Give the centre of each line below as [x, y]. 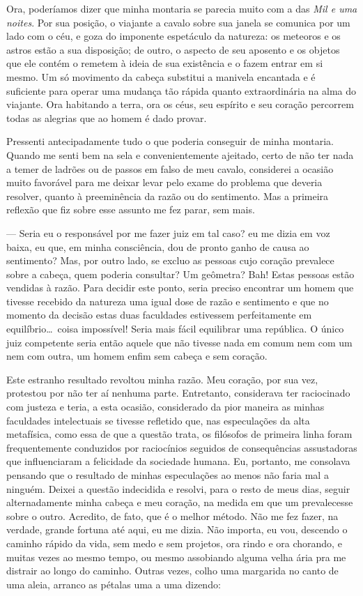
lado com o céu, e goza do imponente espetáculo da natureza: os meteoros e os [173, 36]
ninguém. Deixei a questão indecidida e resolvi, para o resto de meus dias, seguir [178, 488]
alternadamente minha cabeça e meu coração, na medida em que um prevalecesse [180, 502]
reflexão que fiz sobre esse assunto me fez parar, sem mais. [131, 209]
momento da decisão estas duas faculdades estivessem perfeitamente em [159, 315]
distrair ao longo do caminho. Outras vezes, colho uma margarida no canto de [172, 571]
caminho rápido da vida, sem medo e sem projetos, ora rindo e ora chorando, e [174, 543]
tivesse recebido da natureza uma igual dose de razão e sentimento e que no [168, 301]
